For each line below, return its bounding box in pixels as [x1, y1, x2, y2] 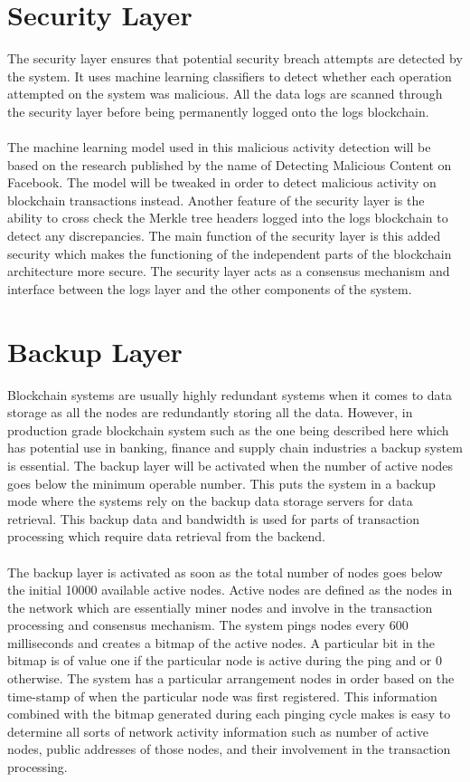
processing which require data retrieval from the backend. [7, 527, 325, 546]
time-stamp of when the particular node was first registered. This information [7, 686, 437, 705]
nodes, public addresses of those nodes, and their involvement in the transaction [7, 739, 451, 758]
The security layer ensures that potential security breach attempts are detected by [7, 49, 463, 68]
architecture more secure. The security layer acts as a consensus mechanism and [7, 262, 450, 281]
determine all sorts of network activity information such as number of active [7, 721, 428, 740]
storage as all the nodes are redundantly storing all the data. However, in [7, 403, 413, 422]
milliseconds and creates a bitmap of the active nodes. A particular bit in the [7, 633, 435, 652]
